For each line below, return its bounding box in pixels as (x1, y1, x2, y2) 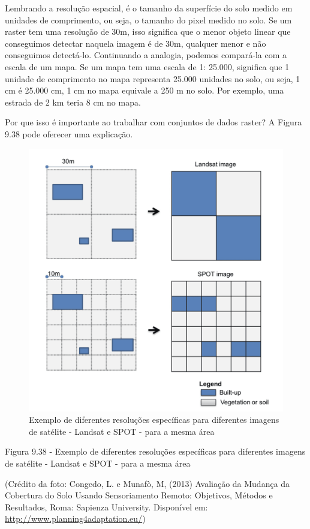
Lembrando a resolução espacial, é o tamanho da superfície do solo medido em (5, 2, 293, 14)
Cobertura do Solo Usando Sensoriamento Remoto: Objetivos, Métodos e (5, 489, 273, 501)
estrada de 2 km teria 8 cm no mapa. (5, 95, 141, 108)
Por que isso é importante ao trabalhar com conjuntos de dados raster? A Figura (5, 116, 302, 128)
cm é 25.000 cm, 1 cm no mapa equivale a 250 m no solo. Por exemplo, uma (5, 84, 284, 97)
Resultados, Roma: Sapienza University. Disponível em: (5, 500, 208, 513)
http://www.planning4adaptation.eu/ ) (5, 512, 146, 525)
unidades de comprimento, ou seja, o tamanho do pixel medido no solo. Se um (5, 13, 292, 26)
